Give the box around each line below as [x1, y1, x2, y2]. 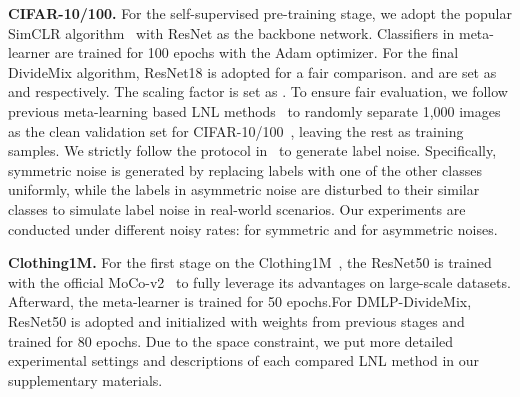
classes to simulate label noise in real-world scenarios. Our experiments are [8, 198, 466, 219]
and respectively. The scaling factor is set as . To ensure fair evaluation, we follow [8, 81, 508, 102]
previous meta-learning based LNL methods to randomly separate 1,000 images [8, 100, 501, 121]
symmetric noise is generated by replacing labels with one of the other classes [8, 159, 482, 180]
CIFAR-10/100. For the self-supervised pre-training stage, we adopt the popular [8, 3, 512, 23]
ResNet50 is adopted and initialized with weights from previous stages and [8, 310, 465, 331]
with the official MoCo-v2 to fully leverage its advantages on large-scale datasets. [8, 271, 511, 292]
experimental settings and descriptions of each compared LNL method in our [8, 350, 480, 371]
